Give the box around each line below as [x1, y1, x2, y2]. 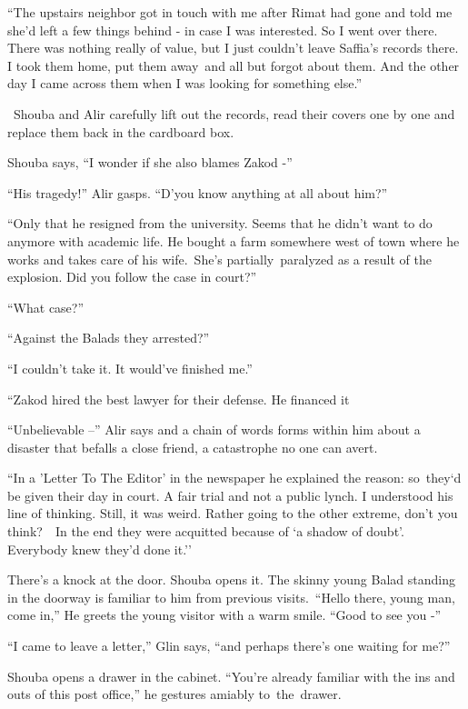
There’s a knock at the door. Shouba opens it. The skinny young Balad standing [7, 570, 455, 589]
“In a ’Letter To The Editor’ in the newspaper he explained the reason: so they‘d [7, 468, 462, 487]
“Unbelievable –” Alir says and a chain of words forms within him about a [7, 420, 421, 439]
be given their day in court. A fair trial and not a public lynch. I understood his [7, 485, 453, 504]
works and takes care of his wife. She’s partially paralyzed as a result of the [7, 249, 432, 268]
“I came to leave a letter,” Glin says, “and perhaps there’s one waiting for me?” [7, 636, 451, 655]
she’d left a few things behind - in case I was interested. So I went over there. [7, 20, 438, 39]
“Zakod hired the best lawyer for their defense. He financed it [7, 389, 350, 408]
